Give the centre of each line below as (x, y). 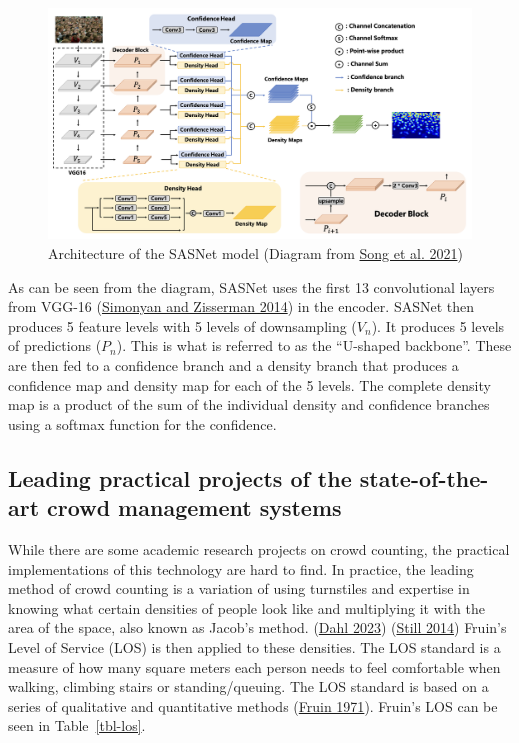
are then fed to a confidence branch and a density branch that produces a (233, 365)
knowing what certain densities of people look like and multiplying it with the (247, 607)
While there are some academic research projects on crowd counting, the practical (259, 548)
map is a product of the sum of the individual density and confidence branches (249, 404)
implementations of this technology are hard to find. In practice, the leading (241, 568)
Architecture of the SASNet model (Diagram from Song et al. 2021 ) (255, 253)
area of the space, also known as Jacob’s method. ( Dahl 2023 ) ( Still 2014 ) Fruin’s (257, 627)
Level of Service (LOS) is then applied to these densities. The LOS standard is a (254, 646)
